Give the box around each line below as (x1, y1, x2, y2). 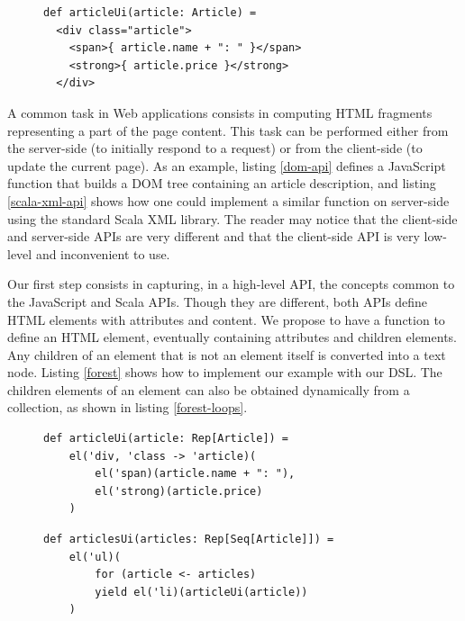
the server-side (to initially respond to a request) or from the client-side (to (7, 139, 423, 157)
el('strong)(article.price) (95, 484, 263, 498)
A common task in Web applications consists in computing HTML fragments (7, 103, 433, 121)
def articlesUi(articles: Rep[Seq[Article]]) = (43, 533, 334, 546)
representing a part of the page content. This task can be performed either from (7, 121, 449, 139)
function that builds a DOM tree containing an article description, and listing (7, 174, 436, 193)
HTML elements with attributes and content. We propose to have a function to (7, 310, 445, 328)
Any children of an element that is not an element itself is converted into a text (7, 345, 446, 364)
